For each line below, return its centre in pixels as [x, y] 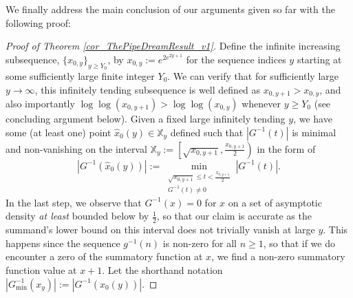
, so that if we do [299, 243]
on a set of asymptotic [275, 202]
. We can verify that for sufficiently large [253, 75]
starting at [319, 59]
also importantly [40, 104]
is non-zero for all [200, 243]
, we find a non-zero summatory [278, 256]
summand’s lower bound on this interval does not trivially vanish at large [160, 230]
